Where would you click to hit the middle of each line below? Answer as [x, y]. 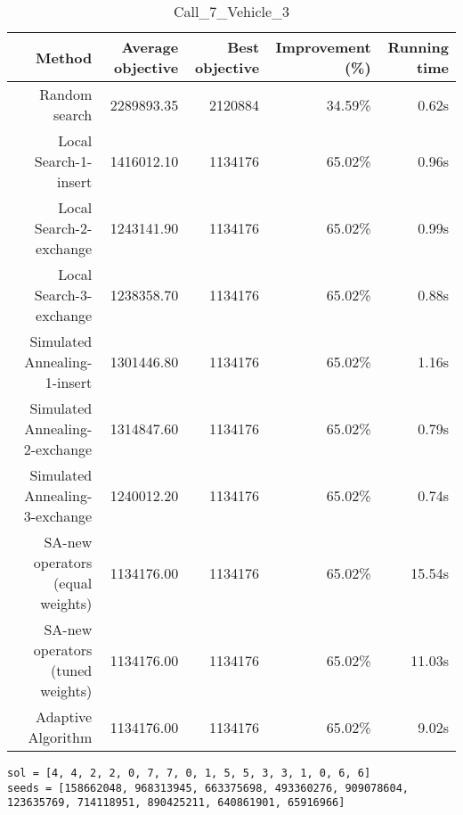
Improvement [323, 47]
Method [64, 57]
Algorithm [60, 737]
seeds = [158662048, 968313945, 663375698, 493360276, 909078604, [208, 788]
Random [66, 94]
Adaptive [64, 716]
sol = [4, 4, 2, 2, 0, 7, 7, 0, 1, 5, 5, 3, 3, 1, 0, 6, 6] [189, 773]
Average [150, 47]
